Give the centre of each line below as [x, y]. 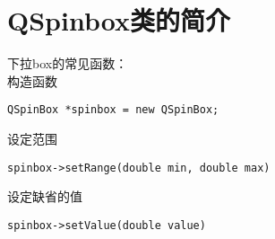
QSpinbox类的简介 [119, 20]
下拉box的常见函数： [68, 63]
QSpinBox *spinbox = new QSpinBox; [113, 110]
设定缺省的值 [45, 196]
